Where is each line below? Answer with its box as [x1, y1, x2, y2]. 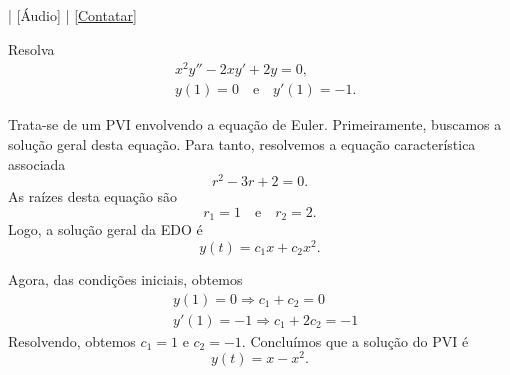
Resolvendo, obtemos [8, 330, 136, 351]
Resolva [8, 38, 55, 59]
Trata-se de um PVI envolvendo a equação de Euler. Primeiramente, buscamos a [8, 114, 502, 135]
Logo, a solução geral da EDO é [8, 219, 203, 240]
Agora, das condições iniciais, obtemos [8, 268, 243, 289]
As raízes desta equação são [8, 186, 178, 207]
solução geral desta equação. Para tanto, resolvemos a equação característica [8, 133, 476, 154]
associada [8, 153, 66, 174]
